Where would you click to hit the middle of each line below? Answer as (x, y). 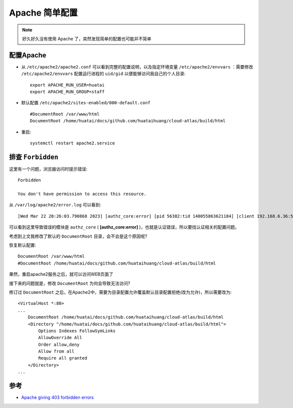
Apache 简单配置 (43, 13)
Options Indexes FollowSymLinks (77, 331)
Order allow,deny (59, 344)
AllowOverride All (60, 338)
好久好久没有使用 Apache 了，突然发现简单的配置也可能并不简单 (87, 39)
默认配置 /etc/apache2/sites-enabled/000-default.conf (86, 103)
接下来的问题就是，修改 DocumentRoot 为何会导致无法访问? (70, 283)
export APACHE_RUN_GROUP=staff (67, 92)
